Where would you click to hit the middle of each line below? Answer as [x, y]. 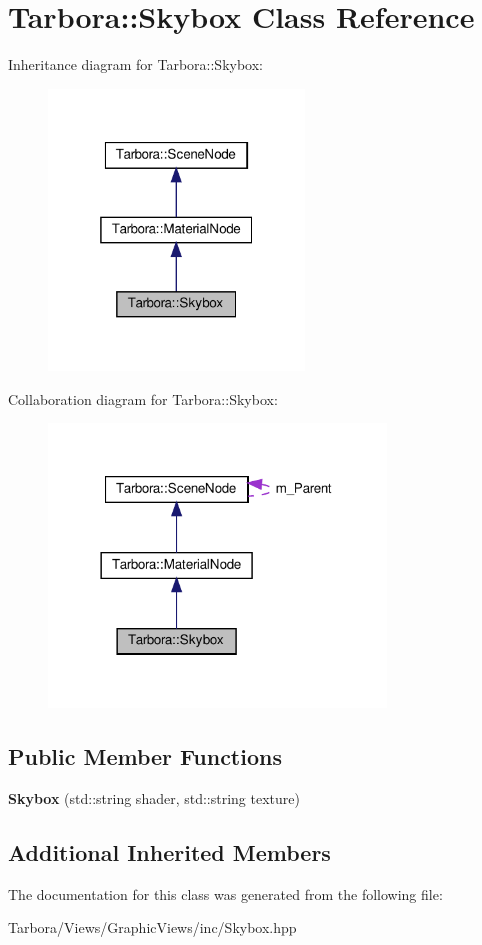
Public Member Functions [145, 756]
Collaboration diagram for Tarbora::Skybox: [143, 398]
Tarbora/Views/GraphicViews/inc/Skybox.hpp [152, 927]
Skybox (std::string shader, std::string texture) [154, 797]
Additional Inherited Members [169, 851]
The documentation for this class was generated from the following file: [225, 893]
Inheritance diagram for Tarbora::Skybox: [135, 64]
